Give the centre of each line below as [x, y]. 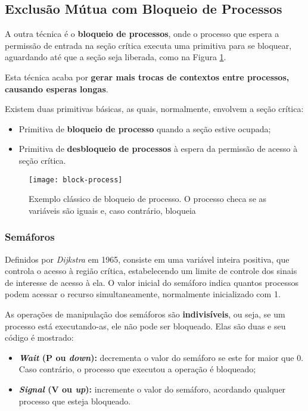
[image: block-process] [76, 180]
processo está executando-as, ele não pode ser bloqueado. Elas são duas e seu [145, 326]
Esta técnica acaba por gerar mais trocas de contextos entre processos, [147, 77]
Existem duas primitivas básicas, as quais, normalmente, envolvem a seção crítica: [154, 109]
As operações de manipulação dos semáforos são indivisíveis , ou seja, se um [145, 314]
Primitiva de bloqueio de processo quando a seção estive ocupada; [145, 128]
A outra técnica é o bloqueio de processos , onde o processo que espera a [142, 34]
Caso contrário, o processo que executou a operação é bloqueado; [137, 369]
